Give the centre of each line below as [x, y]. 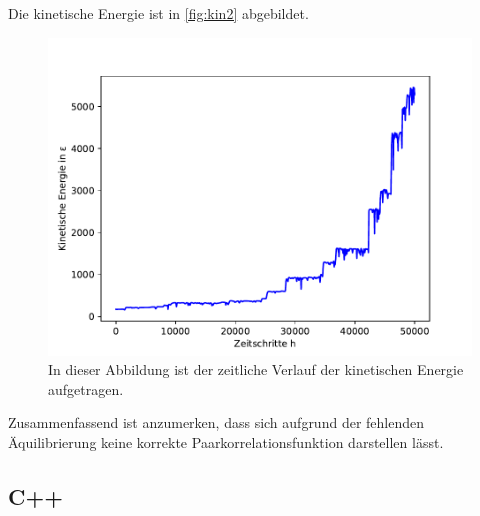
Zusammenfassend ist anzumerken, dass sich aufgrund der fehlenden [216, 422]
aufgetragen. [86, 388]
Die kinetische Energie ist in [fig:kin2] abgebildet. [158, 13]
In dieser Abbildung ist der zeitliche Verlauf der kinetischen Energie [256, 369]
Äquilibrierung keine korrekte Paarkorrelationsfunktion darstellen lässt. [226, 441]
